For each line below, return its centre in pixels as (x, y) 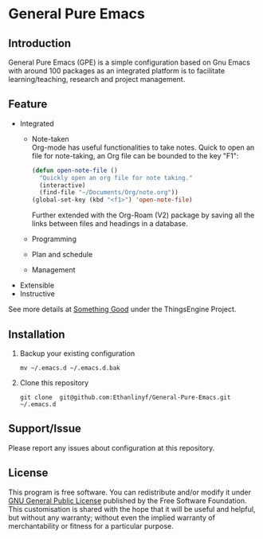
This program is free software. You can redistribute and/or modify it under (130, 492)
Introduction (40, 43)
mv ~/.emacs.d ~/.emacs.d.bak (70, 368)
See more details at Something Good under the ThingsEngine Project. (122, 309)
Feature (28, 104)
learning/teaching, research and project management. (97, 79)
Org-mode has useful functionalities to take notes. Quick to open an (143, 147)
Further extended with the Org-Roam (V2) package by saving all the (143, 215)
